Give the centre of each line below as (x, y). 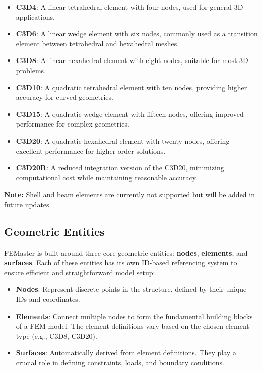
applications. (35, 16)
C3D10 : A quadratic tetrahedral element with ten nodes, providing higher (132, 87)
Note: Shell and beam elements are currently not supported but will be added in (129, 194)
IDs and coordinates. (48, 299)
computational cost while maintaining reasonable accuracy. (107, 177)
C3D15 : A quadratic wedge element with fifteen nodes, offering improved (130, 114)
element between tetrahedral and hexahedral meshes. (97, 43)
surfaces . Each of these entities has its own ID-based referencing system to (121, 262)
